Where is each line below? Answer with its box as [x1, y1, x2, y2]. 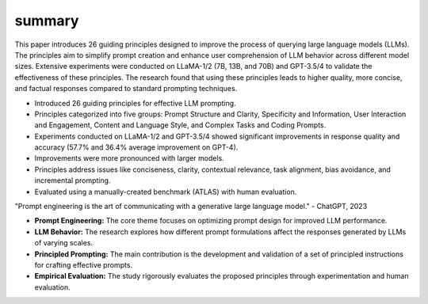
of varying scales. [34, 238, 94, 248]
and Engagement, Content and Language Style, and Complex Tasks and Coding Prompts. [34, 120, 327, 130]
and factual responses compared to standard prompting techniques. [14, 84, 238, 93]
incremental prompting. [34, 176, 111, 185]
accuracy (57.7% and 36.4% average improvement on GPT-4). [34, 142, 239, 152]
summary [14, 12, 79, 29]
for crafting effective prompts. [34, 260, 133, 269]
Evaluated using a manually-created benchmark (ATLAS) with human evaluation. [34, 187, 297, 196]
